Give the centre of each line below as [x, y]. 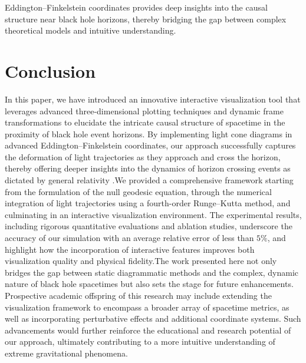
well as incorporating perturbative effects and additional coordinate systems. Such [153, 319]
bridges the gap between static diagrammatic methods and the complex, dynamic [152, 272]
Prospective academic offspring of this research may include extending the [138, 295]
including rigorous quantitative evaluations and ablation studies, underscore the [149, 226]
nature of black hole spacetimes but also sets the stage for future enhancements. [149, 284]
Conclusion [50, 70]
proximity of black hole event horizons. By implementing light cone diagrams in [149, 133]
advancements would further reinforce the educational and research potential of [148, 330]
